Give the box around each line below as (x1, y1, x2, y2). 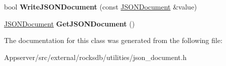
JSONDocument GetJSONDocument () (4, 18, 135, 28)
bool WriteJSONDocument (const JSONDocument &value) (4, 1, 197, 11)
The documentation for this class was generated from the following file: (4, 35, 222, 45)
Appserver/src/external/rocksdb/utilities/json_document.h (4, 51, 187, 62)
